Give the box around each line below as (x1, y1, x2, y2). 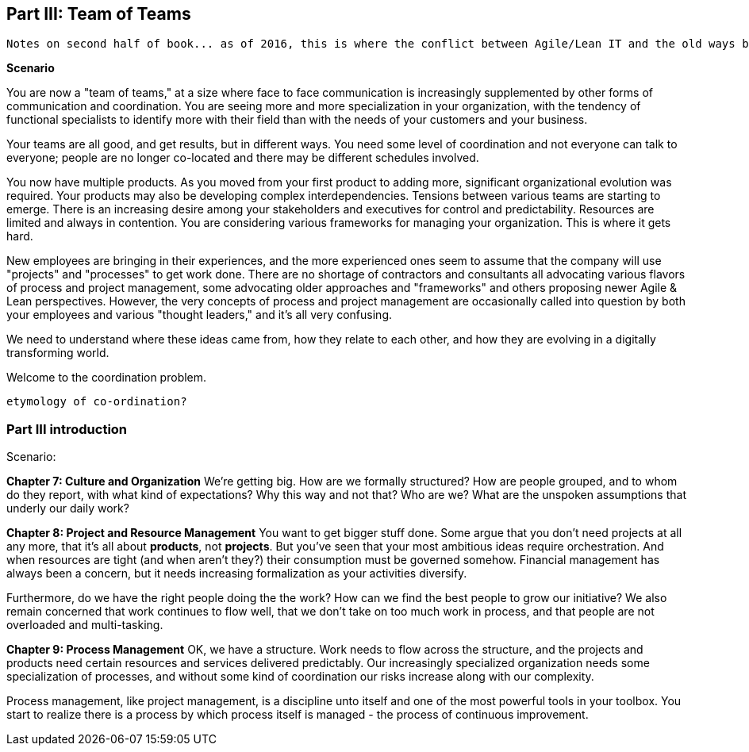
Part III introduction (6, 420, 128, 437)
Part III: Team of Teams (6, 4, 191, 24)
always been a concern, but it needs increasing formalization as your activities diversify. (6, 566, 467, 581)
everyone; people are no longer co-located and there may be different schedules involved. (6, 151, 479, 165)
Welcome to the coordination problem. (6, 370, 207, 385)
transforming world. (6, 346, 109, 360)
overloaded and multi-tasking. (6, 618, 163, 632)
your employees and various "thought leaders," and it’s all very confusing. (6, 308, 393, 322)
